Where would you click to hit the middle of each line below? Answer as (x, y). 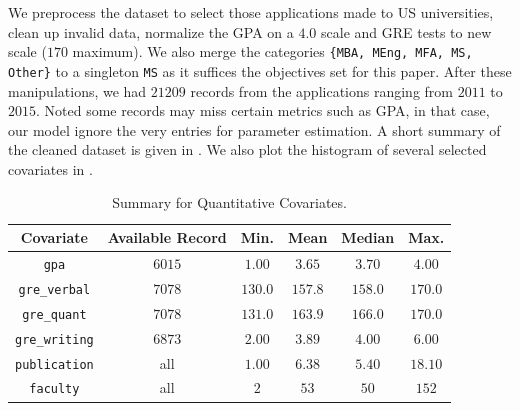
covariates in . (50, 168)
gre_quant (54, 314)
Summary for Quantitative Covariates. (229, 202)
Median (368, 237)
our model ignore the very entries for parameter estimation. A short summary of (254, 129)
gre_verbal (54, 289)
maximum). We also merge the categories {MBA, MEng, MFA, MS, (272, 51)
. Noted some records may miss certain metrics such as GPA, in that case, (263, 110)
